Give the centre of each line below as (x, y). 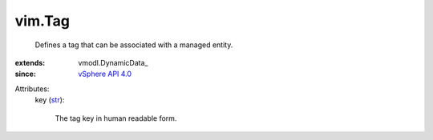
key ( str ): (50, 100)
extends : (30, 62)
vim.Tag (42, 21)
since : (25, 74)
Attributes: (32, 89)
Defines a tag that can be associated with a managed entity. (134, 45)
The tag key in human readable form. (116, 118)
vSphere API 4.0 (105, 74)
